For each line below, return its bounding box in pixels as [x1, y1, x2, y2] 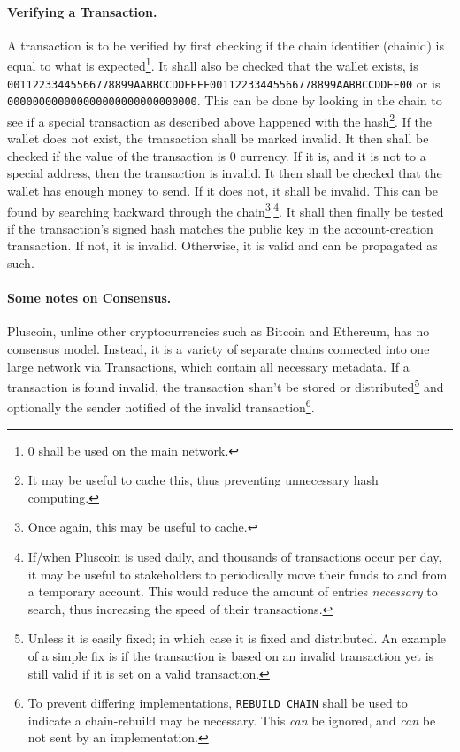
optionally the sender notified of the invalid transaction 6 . [7, 395, 315, 417]
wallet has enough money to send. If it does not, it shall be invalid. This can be [7, 180, 438, 199]
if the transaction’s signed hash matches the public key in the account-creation [7, 219, 433, 237]
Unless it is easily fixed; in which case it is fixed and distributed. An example [27, 629, 447, 648]
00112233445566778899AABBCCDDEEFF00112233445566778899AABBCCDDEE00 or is [7, 73, 441, 92]
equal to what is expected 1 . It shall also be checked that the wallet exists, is [7, 54, 418, 75]
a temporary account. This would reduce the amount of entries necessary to [27, 582, 438, 601]
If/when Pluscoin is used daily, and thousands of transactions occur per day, [27, 548, 442, 566]
